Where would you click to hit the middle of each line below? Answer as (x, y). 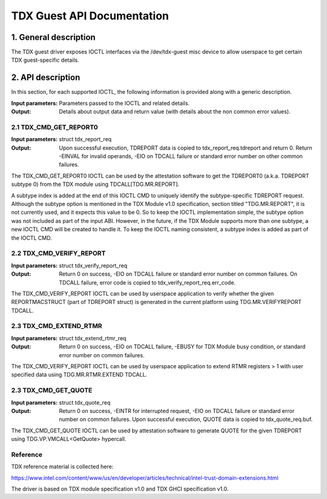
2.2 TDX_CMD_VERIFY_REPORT (58, 253)
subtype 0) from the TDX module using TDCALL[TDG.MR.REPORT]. (95, 184)
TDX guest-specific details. (45, 60)
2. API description (46, 78)
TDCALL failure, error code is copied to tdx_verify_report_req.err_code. (147, 282)
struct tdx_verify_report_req (93, 265)
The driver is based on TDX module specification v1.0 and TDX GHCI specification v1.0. (120, 489)
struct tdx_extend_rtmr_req (93, 338)
